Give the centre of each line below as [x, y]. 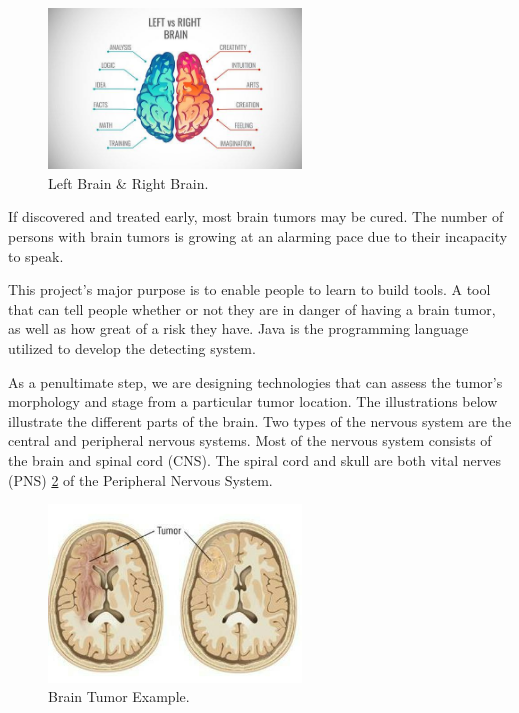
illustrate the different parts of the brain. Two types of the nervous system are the [260, 420]
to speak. [36, 255]
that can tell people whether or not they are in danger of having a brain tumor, [252, 308]
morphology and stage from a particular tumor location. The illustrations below [253, 401]
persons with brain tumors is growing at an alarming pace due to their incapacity [258, 236]
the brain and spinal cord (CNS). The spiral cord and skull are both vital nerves [254, 459]
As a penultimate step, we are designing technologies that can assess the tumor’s [255, 381]
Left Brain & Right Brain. [128, 182]
